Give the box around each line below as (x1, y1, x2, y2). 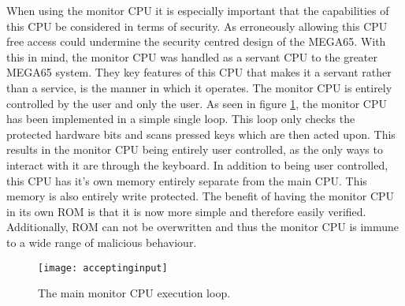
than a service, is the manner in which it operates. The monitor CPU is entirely (6, 79, 392, 95)
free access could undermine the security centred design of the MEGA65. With (6, 33, 386, 50)
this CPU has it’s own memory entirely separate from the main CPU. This (6, 172, 367, 188)
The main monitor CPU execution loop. (38, 285, 231, 301)
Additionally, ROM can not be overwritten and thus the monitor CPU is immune (6, 218, 399, 235)
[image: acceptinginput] (38, 262, 168, 274)
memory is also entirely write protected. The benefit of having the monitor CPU (6, 188, 395, 204)
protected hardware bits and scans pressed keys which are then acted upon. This (6, 125, 396, 142)
